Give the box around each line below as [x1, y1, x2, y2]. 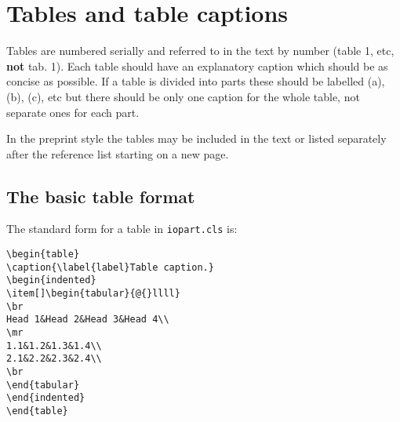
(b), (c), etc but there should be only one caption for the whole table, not [6, 88, 360, 104]
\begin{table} [6, 249, 80, 260]
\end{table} [6, 406, 68, 417]
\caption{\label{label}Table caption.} [6, 261, 214, 273]
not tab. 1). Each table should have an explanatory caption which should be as [6, 57, 388, 74]
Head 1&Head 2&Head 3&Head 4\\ [6, 314, 169, 326]
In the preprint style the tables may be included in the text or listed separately [6, 130, 387, 147]
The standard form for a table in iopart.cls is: [6, 220, 238, 237]
